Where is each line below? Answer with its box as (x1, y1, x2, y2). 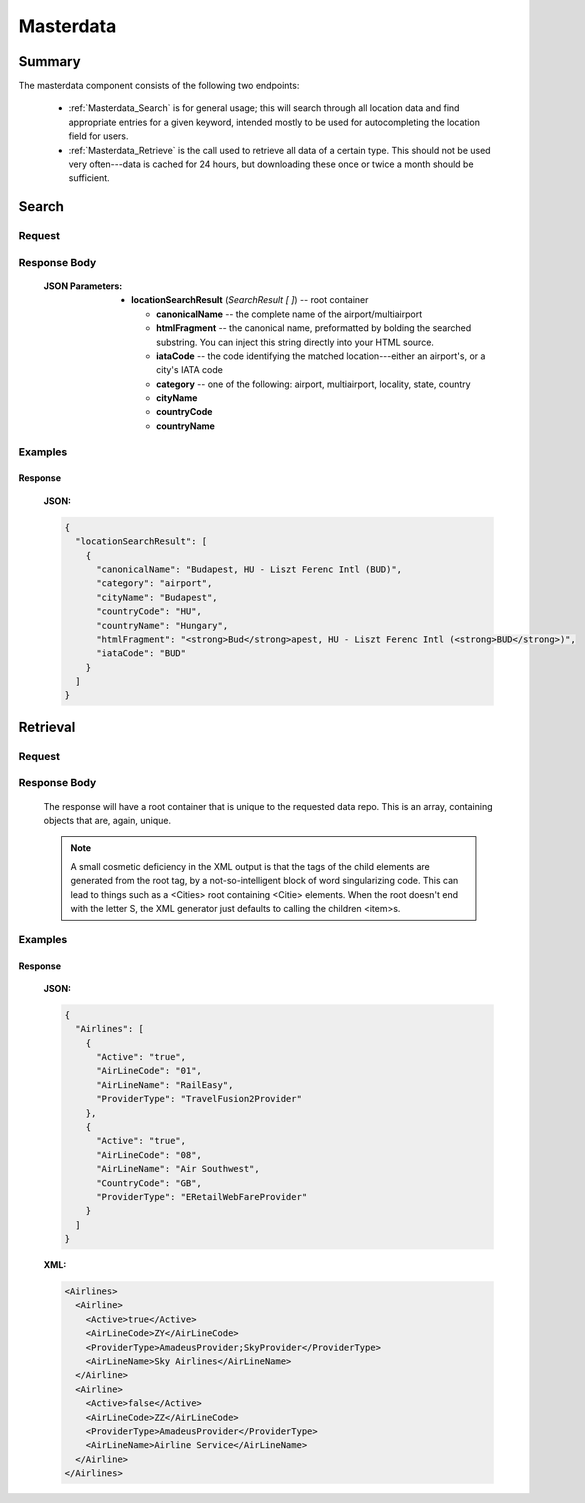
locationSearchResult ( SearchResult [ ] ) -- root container (131, 294, 369, 306)
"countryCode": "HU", (96, 606, 202, 617)
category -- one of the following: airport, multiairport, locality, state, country (156, 378, 471, 390)
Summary (18, 53, 81, 70)
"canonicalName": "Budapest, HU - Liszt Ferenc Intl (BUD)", (96, 563, 403, 575)
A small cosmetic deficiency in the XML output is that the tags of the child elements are (70, 860, 430, 872)
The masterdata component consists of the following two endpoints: (18, 80, 300, 92)
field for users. (68, 130, 129, 142)
